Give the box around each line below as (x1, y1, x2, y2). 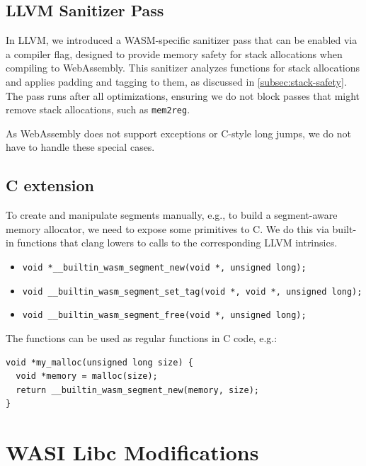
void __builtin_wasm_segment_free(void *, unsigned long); (22, 310, 307, 321)
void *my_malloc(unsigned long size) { (6, 357, 193, 368)
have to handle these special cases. (6, 140, 155, 154)
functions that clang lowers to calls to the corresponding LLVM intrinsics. (17, 235, 338, 250)
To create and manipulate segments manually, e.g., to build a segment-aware (6, 208, 338, 222)
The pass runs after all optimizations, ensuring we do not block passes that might (6, 88, 360, 103)
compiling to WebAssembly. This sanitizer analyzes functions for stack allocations (6, 60, 360, 75)
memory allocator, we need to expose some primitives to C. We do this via (6, 221, 329, 236)
